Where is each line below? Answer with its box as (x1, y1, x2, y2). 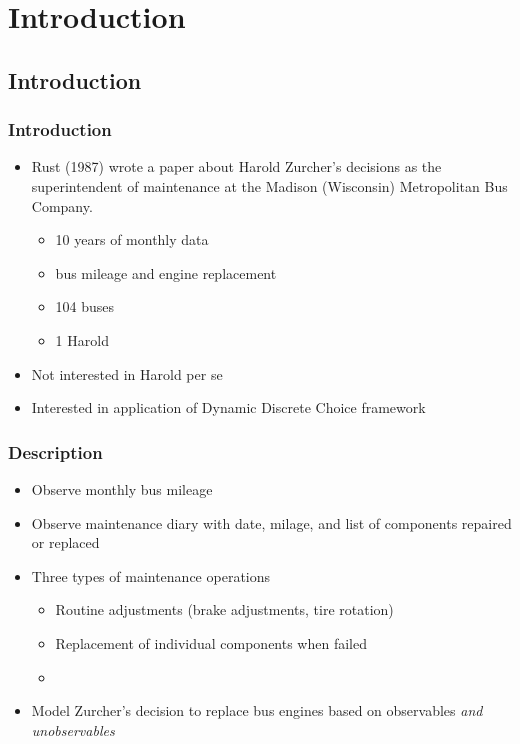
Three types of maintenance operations (31, 565, 271, 586)
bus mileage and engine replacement (55, 262, 277, 283)
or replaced (31, 532, 100, 553)
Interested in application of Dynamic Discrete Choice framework (31, 397, 426, 418)
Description (8, 439, 103, 464)
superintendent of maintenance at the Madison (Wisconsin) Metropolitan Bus (31, 175, 508, 196)
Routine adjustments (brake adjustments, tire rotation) (55, 599, 394, 620)
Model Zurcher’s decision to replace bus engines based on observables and (31, 700, 483, 721)
